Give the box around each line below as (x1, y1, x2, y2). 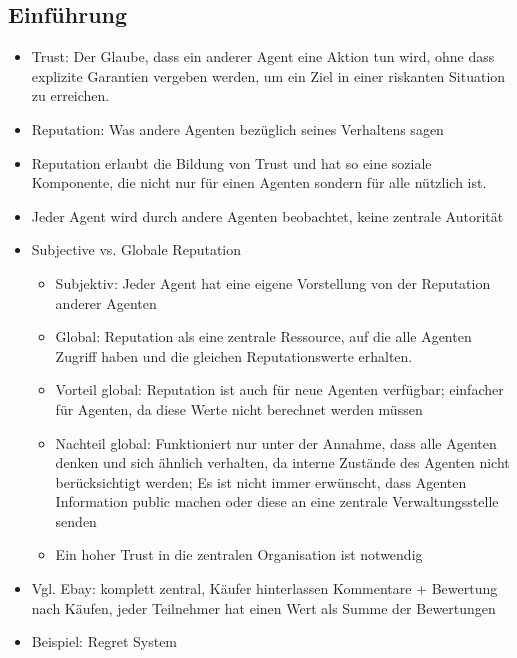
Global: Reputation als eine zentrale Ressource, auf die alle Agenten (55, 326, 472, 347)
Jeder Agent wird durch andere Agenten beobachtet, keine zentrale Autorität (31, 205, 504, 226)
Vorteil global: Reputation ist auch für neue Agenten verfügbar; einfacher (55, 379, 504, 400)
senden (55, 510, 97, 531)
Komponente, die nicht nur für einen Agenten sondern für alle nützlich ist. (31, 172, 487, 193)
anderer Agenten (55, 292, 157, 313)
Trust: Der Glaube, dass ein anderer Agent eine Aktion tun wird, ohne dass (31, 46, 495, 67)
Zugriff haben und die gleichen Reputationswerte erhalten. (55, 345, 413, 366)
